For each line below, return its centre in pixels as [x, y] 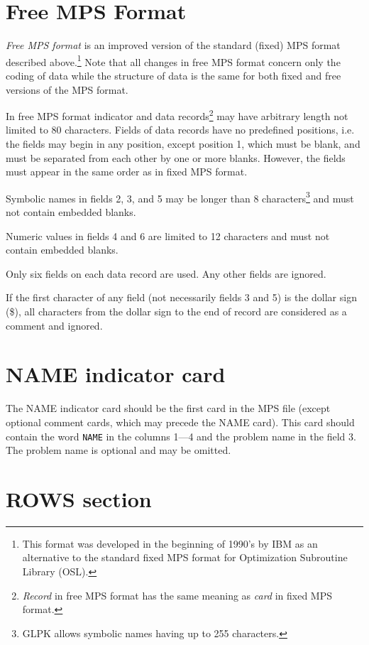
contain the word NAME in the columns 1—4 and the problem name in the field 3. [181, 436]
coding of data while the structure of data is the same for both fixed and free [174, 75]
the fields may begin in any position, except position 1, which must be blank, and [183, 143]
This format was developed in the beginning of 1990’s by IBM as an [170, 543]
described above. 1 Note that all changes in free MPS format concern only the [173, 60]
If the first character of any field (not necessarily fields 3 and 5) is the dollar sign [181, 297]
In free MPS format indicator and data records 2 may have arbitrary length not [177, 115]
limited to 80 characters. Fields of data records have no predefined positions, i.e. [180, 130]
